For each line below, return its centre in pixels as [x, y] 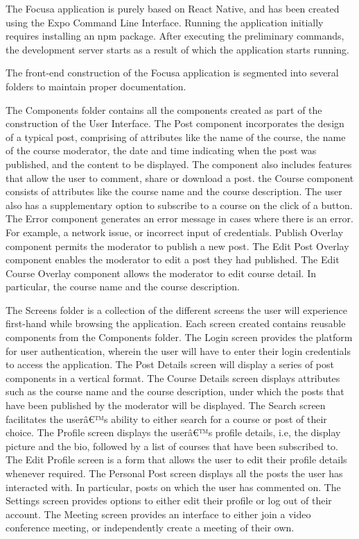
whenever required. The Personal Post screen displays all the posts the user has [174, 473]
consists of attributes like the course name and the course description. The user [174, 191]
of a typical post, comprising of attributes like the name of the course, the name [176, 136]
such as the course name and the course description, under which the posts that [175, 391]
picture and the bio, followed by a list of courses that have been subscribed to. [172, 446]
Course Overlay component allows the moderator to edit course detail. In [161, 273]
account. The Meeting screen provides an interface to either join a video [158, 514]
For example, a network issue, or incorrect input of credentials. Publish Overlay [175, 232]
